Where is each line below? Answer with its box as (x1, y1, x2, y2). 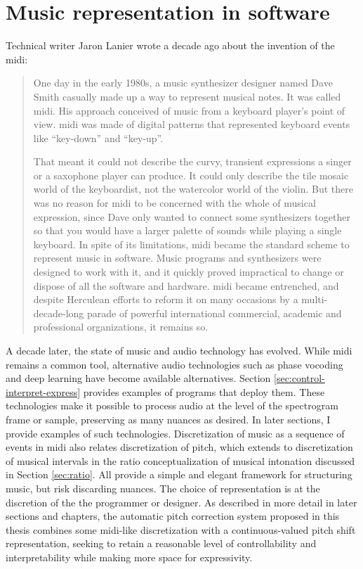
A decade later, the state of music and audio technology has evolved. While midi (6, 343, 352, 357)
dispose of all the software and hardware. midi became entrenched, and (33, 278, 339, 293)
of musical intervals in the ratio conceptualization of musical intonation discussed (6, 453, 355, 468)
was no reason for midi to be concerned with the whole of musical (33, 196, 316, 210)
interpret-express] (6, 384, 81, 399)
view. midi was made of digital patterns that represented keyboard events (33, 117, 350, 132)
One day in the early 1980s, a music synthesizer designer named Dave (33, 75, 333, 90)
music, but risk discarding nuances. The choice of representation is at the (6, 480, 320, 495)
